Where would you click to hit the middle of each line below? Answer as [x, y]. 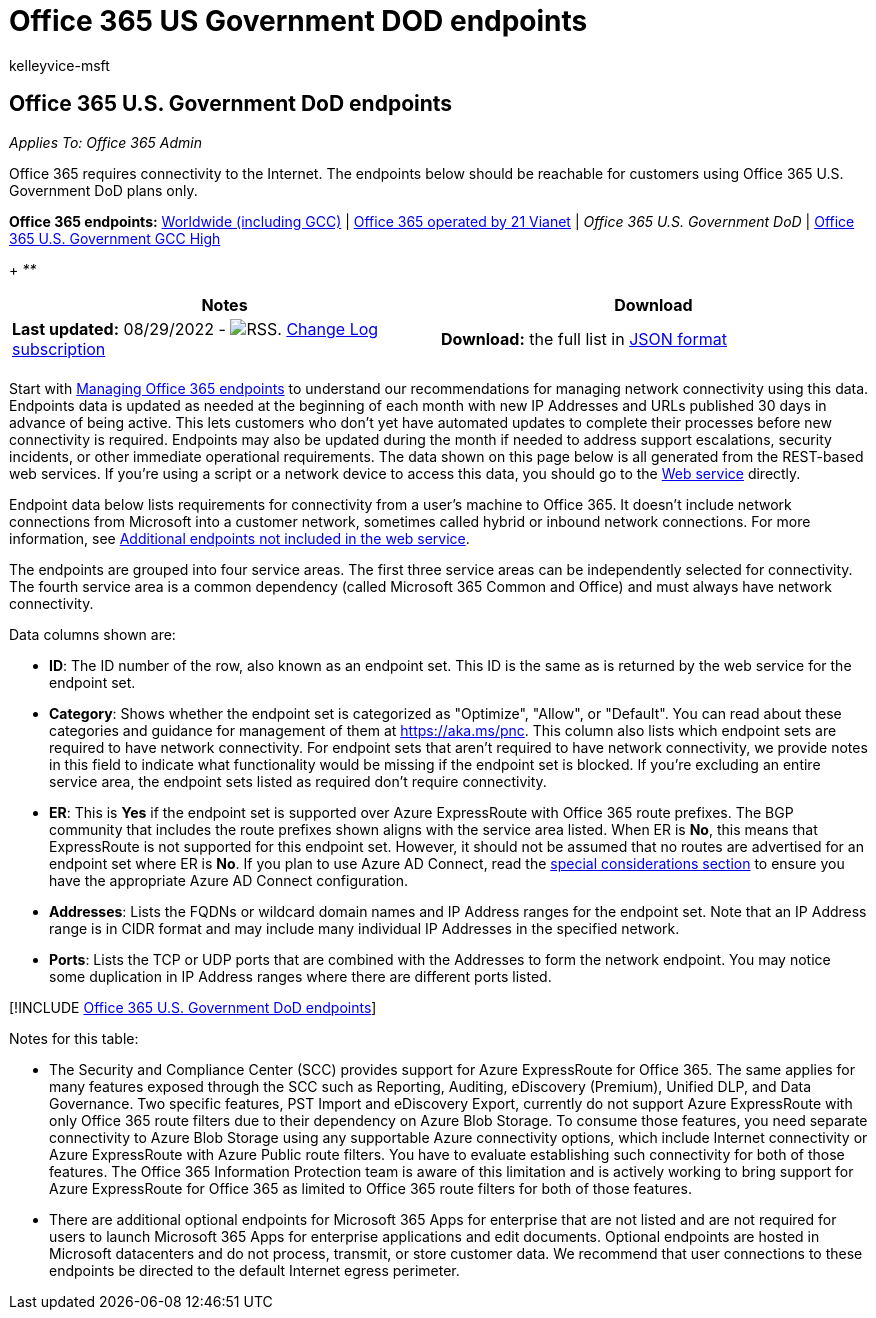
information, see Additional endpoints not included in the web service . [239, 538]
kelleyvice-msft [59, 65]
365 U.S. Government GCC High [115, 238]
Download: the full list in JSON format [584, 338]
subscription [59, 348]
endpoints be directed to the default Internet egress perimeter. [254, 1270]
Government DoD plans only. [103, 190]
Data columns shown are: [92, 634]
